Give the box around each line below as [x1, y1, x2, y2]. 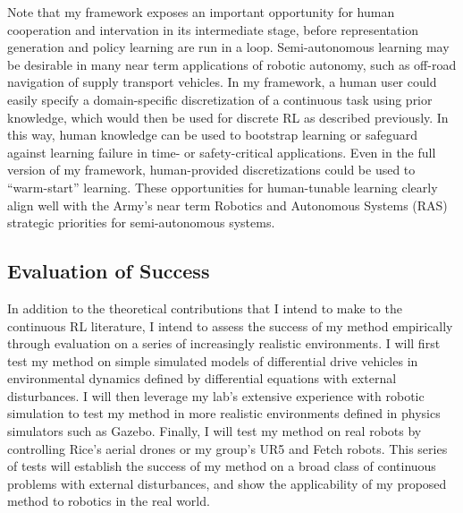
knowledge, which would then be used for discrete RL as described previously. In [7, 107, 449, 126]
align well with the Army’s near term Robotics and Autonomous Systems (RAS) [7, 195, 448, 214]
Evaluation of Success [7, 257, 210, 285]
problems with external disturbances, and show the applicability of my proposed [7, 474, 447, 492]
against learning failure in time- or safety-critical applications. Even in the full [7, 142, 436, 161]
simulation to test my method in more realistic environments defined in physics [7, 404, 441, 423]
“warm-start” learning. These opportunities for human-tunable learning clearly [7, 177, 438, 196]
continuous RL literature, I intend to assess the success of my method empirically [7, 316, 453, 335]
